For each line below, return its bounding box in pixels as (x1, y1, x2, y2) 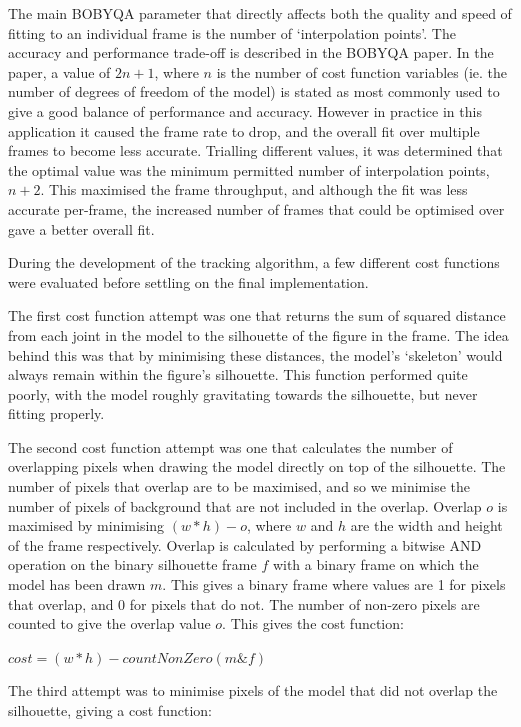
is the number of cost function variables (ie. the (216, 61, 508, 82)
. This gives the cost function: (222, 613, 404, 634)
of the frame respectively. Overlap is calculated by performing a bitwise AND (8, 534, 482, 555)
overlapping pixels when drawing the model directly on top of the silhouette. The (8, 456, 506, 477)
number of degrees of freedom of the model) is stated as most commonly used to (8, 81, 500, 102)
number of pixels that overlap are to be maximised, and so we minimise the (8, 476, 470, 497)
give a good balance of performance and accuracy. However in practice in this (8, 100, 482, 121)
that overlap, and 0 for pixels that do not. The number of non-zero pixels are (8, 593, 480, 614)
